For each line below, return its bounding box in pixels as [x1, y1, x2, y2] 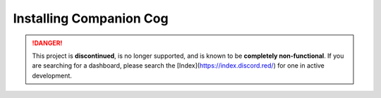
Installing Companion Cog [13, 11, 169, 26]
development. [32, 71, 72, 80]
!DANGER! [32, 39, 63, 47]
